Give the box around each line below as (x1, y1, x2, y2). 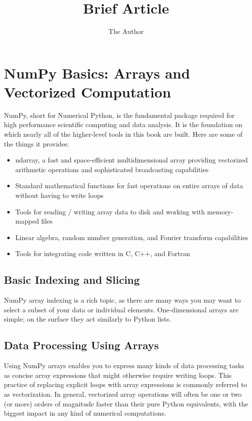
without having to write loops (15, 190, 104, 200)
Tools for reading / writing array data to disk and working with (15, 206, 205, 216)
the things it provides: (4, 138, 69, 148)
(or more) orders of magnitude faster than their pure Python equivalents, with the (4, 398, 248, 408)
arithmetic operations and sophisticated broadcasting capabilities (15, 164, 209, 174)
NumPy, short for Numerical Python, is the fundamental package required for (4, 110, 235, 120)
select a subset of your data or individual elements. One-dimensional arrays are (4, 304, 239, 314)
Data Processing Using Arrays (4, 338, 159, 353)
